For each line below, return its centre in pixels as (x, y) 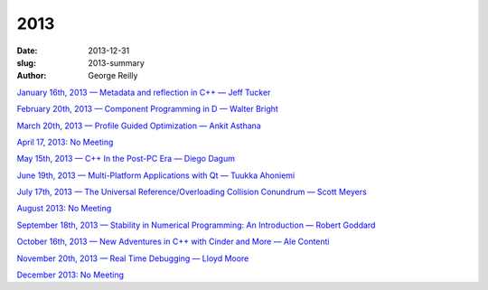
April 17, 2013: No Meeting (65, 142)
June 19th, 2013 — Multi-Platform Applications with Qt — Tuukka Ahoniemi (156, 175)
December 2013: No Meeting (70, 275)
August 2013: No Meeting (64, 209)
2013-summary (116, 62)
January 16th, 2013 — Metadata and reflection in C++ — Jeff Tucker (144, 92)
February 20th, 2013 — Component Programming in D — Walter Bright (148, 109)
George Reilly (113, 76)
